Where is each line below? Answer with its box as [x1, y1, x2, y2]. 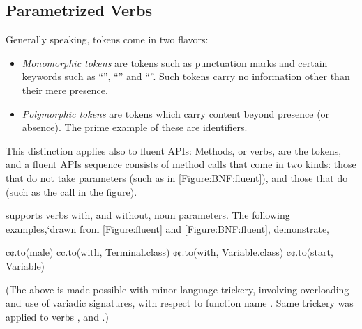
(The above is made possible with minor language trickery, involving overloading [6, 282, 349, 296]
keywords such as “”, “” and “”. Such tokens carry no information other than [22, 69, 350, 84]
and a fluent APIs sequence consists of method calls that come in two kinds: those [6, 157, 356, 171]
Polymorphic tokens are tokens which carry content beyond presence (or [22, 106, 330, 121]
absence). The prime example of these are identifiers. [22, 120, 248, 135]
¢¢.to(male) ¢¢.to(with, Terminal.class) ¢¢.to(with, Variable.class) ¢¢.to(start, [6, 245, 333, 259]
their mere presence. [22, 82, 108, 97]
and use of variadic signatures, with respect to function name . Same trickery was [6, 296, 354, 310]
